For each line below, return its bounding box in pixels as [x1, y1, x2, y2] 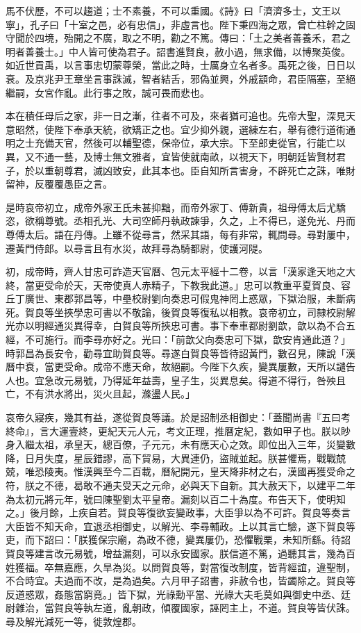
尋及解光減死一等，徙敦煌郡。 [6, 614, 142, 628]
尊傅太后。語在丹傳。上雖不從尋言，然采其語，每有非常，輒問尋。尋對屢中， [6, 227, 355, 241]
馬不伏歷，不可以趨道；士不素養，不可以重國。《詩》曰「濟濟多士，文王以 [6, 3, 341, 17]
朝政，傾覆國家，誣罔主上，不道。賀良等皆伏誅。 [131, 600, 355, 615]
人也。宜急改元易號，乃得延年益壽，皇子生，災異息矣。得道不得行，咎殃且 [6, 372, 346, 387]
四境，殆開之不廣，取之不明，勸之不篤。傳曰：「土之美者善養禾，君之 [34, 31, 351, 45]
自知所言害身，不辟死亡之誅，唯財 [199, 163, 355, 177]
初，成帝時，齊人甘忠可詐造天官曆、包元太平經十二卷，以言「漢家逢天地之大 [6, 264, 355, 279]
